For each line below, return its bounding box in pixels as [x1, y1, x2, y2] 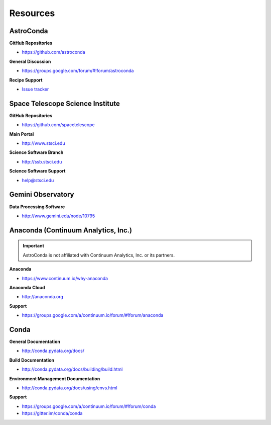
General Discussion [9, 58, 51, 64]
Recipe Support [9, 77, 43, 83]
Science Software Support [9, 168, 66, 174]
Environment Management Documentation [9, 375, 100, 382]
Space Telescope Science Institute [9, 99, 120, 108]
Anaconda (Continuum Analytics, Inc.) [9, 226, 132, 234]
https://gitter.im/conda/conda [22, 410, 83, 416]
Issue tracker [22, 86, 49, 93]
